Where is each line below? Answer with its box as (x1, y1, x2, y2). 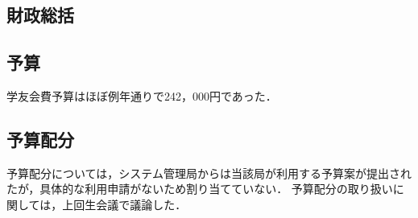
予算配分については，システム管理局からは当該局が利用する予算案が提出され (6, 164, 412, 181)
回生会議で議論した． (73, 195, 187, 212)
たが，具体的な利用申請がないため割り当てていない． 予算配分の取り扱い (6, 180, 393, 197)
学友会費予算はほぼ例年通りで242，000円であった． (6, 87, 277, 104)
